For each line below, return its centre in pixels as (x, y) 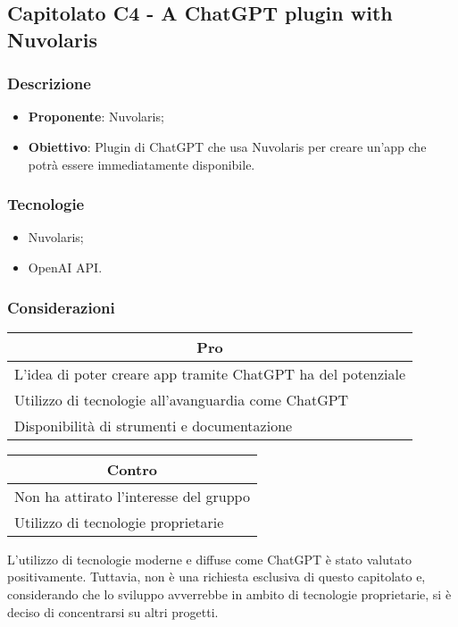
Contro (132, 469)
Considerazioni (61, 307)
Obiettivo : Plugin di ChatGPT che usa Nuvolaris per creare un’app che (227, 146)
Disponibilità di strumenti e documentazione (154, 425)
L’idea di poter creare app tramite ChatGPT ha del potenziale (210, 373)
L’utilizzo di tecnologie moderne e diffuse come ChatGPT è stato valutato (209, 559)
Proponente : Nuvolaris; (96, 117)
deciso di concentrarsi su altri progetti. (113, 611)
